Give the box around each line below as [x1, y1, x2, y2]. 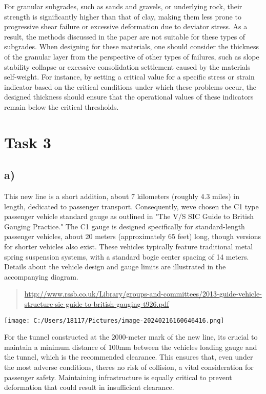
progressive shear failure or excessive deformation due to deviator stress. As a [4, 21, 248, 32]
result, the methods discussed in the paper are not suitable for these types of [4, 31, 245, 42]
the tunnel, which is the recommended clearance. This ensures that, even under [4, 351, 253, 362]
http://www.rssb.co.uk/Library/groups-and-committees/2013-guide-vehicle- [24, 288, 262, 299]
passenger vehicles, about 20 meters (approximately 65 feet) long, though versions [4, 231, 261, 242]
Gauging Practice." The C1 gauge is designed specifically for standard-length [4, 221, 245, 231]
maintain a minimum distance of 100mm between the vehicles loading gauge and [4, 341, 257, 352]
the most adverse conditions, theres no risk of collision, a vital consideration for [4, 362, 254, 372]
